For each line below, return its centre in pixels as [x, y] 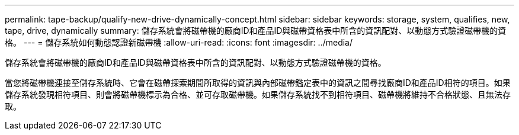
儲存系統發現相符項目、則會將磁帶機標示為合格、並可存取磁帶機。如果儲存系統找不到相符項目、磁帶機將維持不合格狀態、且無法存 [258, 94]
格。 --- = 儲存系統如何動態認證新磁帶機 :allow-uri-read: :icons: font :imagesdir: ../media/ [179, 42]
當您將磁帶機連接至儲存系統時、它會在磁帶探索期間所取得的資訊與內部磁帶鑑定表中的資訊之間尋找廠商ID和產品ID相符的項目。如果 [258, 83]
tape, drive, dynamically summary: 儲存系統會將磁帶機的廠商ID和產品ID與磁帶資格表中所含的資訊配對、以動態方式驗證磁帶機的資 [256, 30]
